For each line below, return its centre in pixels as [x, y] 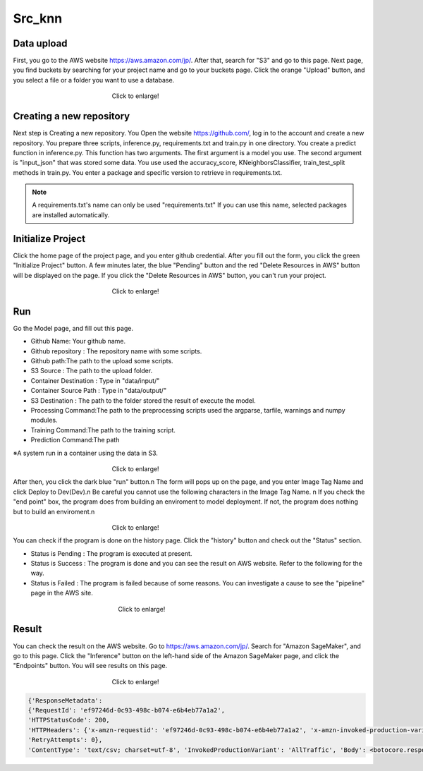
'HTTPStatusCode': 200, [69, 720]
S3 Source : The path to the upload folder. [92, 371]
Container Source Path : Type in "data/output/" [99, 391]
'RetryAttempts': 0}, [65, 740]
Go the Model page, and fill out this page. [73, 328]
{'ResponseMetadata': [65, 700]
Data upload [40, 43]
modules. [44, 420]
